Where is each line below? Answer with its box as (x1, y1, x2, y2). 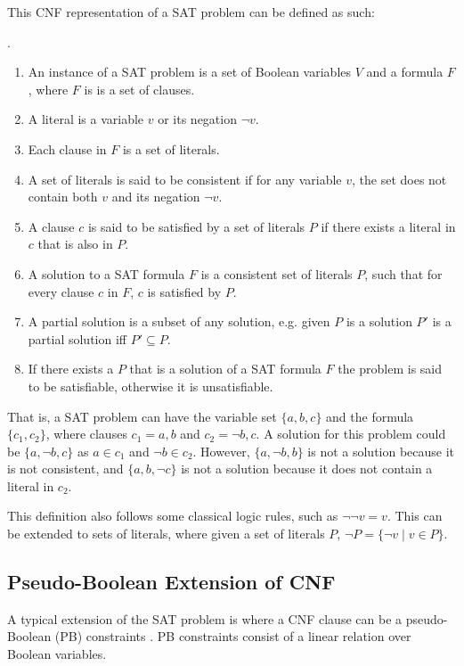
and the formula (326, 407, 414, 425)
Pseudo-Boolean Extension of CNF (7, 568, 336, 596)
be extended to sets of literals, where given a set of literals (7, 524, 325, 543)
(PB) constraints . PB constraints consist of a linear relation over (54, 627, 411, 645)
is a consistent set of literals (200, 264, 353, 283)
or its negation (158, 110, 237, 128)
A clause (28, 217, 75, 235)
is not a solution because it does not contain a (181, 459, 433, 478)
